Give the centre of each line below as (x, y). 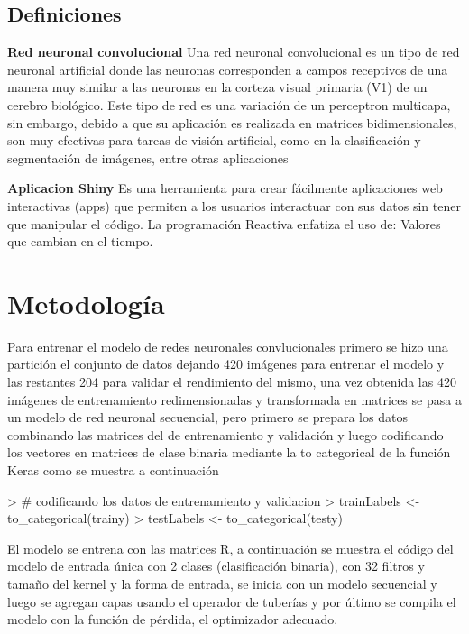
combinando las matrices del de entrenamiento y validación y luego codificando (225, 434)
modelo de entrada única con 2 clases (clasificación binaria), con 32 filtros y (216, 566)
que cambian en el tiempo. (80, 241)
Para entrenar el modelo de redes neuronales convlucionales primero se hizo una (228, 346)
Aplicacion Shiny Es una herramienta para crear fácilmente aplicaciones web (225, 188)
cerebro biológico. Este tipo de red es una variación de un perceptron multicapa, (229, 104)
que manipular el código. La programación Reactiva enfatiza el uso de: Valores (224, 223)
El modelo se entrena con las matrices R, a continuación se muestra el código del (230, 548)
